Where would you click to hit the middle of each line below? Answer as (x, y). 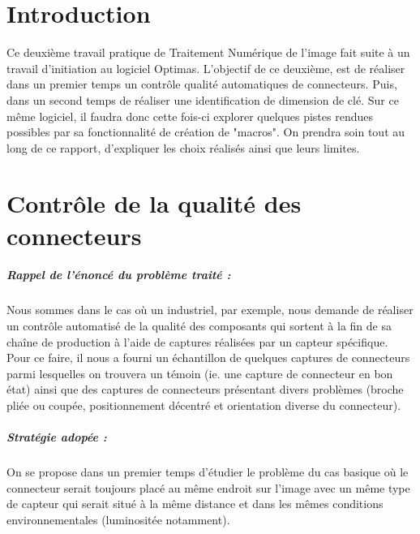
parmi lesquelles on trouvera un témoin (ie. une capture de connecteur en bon (200, 373)
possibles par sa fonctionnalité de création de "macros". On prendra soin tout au (206, 132)
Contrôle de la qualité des (154, 203)
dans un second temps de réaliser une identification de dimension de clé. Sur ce (203, 99)
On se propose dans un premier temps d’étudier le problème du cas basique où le (208, 472)
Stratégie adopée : (57, 437)
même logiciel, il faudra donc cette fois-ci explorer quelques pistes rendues (190, 116)
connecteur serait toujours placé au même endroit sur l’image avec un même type (208, 487)
